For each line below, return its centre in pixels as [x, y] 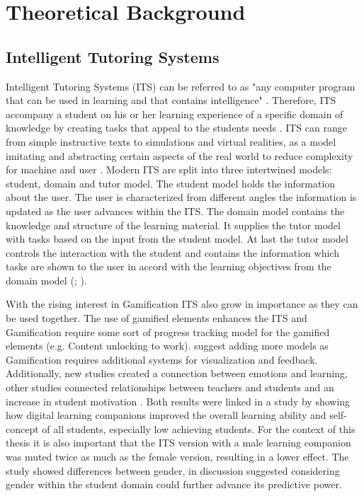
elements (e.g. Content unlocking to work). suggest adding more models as [167, 346]
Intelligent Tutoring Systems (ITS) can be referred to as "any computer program [181, 86]
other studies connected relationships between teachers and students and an [170, 387]
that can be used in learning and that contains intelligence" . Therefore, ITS [171, 100]
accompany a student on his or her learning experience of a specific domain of [175, 114]
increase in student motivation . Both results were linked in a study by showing [178, 401]
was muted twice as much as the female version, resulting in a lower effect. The [177, 457]
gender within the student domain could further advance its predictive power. [174, 484]
